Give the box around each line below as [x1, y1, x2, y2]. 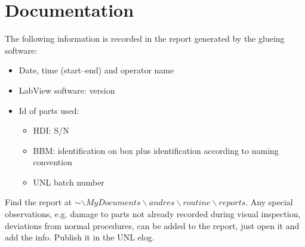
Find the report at [5, 196, 72, 208]
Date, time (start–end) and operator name [19, 64, 174, 76]
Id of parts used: [19, 104, 79, 116]
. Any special [245, 196, 293, 208]
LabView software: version [19, 84, 115, 96]
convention [33, 156, 72, 168]
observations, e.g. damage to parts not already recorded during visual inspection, [5, 208, 301, 220]
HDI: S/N [33, 124, 69, 137]
